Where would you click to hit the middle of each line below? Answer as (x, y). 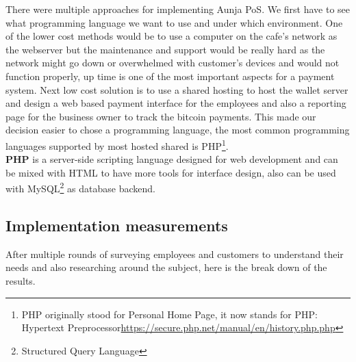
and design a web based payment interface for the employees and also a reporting (176, 103)
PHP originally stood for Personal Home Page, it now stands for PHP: (169, 314)
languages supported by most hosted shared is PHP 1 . (117, 144)
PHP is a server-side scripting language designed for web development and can (172, 159)
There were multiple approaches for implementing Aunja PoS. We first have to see (178, 9)
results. (21, 281)
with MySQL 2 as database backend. (80, 188)
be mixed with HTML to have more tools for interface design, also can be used (171, 172)
